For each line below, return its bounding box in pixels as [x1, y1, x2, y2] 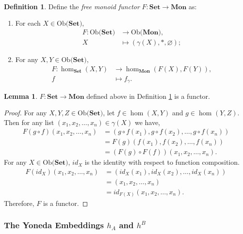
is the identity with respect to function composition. [84, 157, 240, 167]
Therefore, [4, 198, 34, 208]
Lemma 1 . [4, 91, 38, 101]
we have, [134, 117, 161, 127]
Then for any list [4, 117, 54, 127]
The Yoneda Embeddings [4, 218, 104, 231]
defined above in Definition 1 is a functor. [86, 91, 210, 101]
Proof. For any [4, 107, 47, 117]
